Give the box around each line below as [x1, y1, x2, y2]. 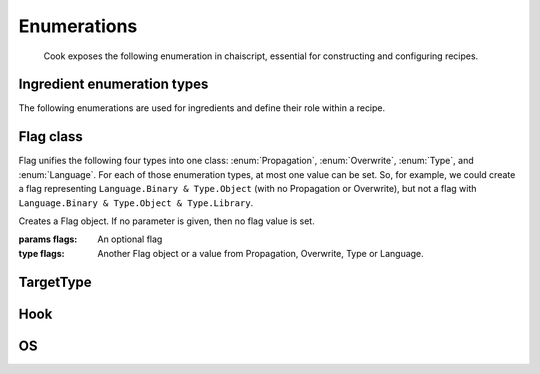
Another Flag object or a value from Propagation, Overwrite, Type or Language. [97, 247, 424, 259]
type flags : [18, 247, 65, 259]
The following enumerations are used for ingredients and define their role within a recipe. [18, 102, 386, 114]
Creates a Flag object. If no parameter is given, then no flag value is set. [18, 215, 315, 227]
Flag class [18, 128, 84, 145]
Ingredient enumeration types [18, 76, 209, 93]
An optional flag [97, 233, 163, 245]
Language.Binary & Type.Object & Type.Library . [18, 196, 254, 209]
